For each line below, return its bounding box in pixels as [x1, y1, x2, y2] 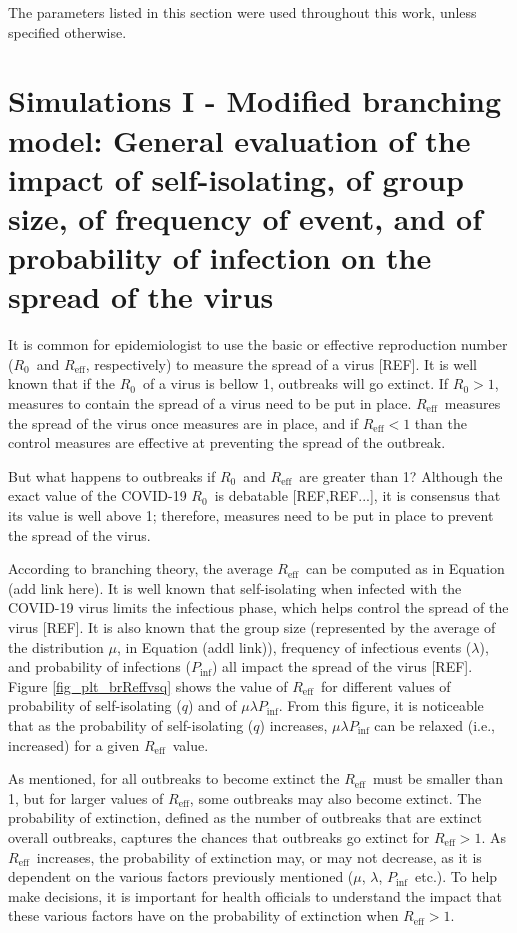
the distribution [8, 636, 104, 657]
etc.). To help [415, 866, 498, 887]
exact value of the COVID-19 [8, 485, 187, 506]
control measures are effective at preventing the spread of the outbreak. [8, 432, 446, 453]
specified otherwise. [8, 21, 127, 42]
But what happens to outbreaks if [8, 465, 216, 486]
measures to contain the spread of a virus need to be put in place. [8, 393, 412, 414]
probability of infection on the [8, 237, 432, 278]
